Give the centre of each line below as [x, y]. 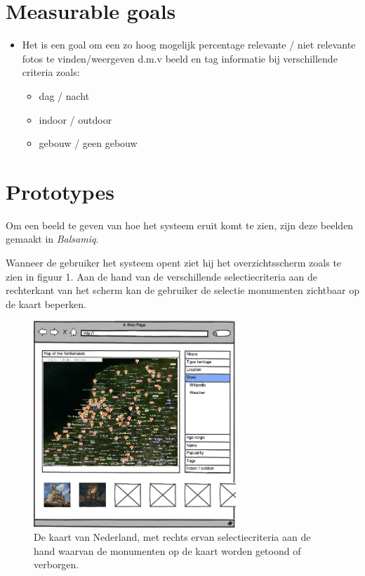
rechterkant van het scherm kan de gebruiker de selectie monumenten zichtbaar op [182, 290]
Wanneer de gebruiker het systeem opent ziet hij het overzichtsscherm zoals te [174, 262]
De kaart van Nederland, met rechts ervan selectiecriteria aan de [172, 537]
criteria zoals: [51, 72]
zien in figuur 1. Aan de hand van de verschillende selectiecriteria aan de [162, 276]
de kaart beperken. [46, 303]
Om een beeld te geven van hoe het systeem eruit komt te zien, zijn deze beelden [180, 225]
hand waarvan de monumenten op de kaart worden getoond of [167, 550]
